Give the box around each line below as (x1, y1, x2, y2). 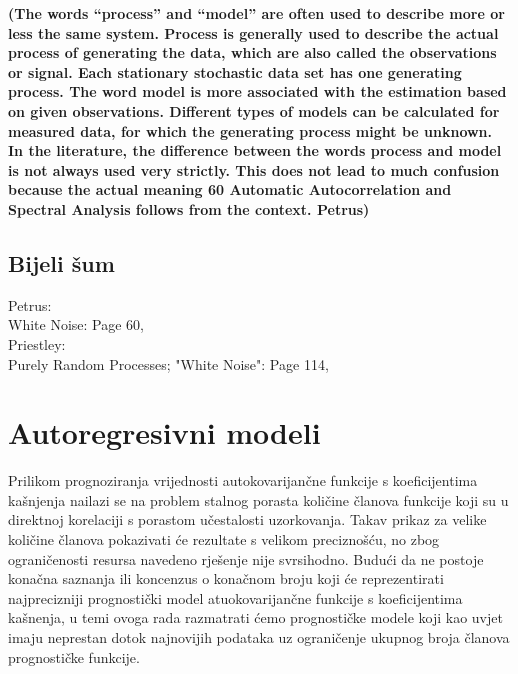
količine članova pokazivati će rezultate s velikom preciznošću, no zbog (8, 529, 440, 550)
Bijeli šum (8, 247, 115, 278)
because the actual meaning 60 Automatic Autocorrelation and (8, 179, 452, 200)
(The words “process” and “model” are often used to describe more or (8, 3, 505, 23)
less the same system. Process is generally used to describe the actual (8, 22, 499, 43)
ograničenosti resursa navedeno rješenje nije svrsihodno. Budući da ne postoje (8, 548, 484, 569)
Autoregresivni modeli (8, 412, 321, 453)
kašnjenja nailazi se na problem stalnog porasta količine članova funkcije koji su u (8, 489, 509, 510)
